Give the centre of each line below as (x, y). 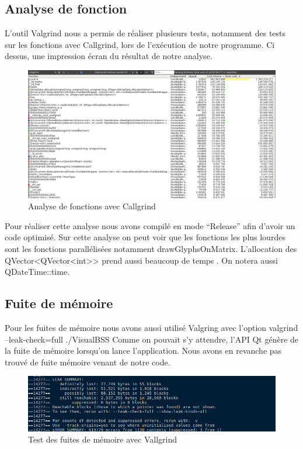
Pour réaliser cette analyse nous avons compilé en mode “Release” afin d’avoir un (150, 225)
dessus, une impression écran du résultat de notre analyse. (109, 56)
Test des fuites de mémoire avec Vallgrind (102, 439)
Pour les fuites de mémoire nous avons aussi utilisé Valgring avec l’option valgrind (151, 327)
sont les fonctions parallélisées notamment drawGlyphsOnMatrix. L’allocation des (151, 248)
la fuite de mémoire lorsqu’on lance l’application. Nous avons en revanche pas (143, 350)
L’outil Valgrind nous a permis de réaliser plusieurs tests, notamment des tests (145, 33)
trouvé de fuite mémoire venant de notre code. (88, 362)
